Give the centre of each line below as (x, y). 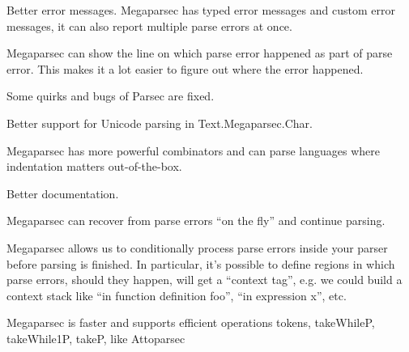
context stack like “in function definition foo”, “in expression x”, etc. (177, 295)
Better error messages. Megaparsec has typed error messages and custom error (201, 10)
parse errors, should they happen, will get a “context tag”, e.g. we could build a (204, 280)
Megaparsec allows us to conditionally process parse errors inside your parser (197, 247)
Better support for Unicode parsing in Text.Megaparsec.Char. (160, 123)
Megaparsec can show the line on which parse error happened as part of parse (200, 53)
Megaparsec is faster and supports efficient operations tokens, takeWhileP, (191, 322)
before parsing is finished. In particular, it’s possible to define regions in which (201, 263)
